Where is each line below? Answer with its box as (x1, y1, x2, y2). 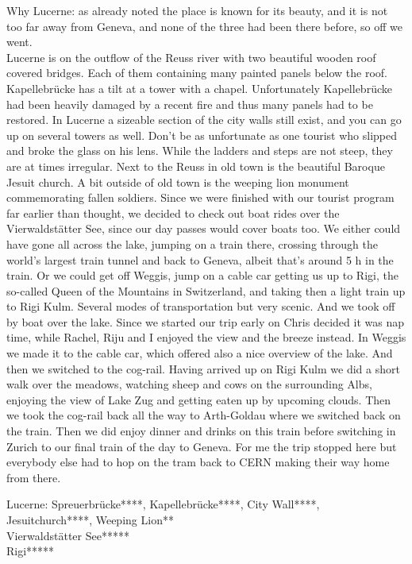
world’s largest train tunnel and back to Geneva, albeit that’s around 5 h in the (6, 251, 394, 268)
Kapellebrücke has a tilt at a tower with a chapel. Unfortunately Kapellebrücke (6, 79, 392, 96)
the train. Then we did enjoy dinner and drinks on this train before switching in (6, 423, 396, 439)
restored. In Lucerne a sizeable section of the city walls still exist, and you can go (6, 111, 402, 128)
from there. (6, 469, 61, 485)
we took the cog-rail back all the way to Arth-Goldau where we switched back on (6, 407, 401, 423)
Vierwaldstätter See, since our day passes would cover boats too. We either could (6, 220, 401, 237)
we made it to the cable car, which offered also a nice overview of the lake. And (6, 345, 393, 361)
